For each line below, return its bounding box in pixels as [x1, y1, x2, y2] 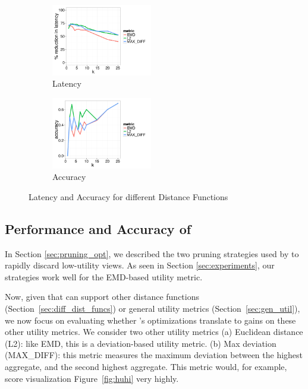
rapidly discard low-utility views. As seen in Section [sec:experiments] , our [5, 259, 275, 271]
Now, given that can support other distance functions [5, 290, 199, 303]
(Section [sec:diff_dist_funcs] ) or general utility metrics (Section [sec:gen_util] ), [5, 302, 300, 314]
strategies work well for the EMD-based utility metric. [5, 270, 203, 283]
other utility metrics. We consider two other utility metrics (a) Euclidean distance [5, 325, 303, 338]
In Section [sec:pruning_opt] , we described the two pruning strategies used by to [5, 247, 299, 260]
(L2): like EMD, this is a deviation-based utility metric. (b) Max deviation [5, 337, 276, 349]
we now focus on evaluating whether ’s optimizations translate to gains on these [5, 314, 296, 326]
